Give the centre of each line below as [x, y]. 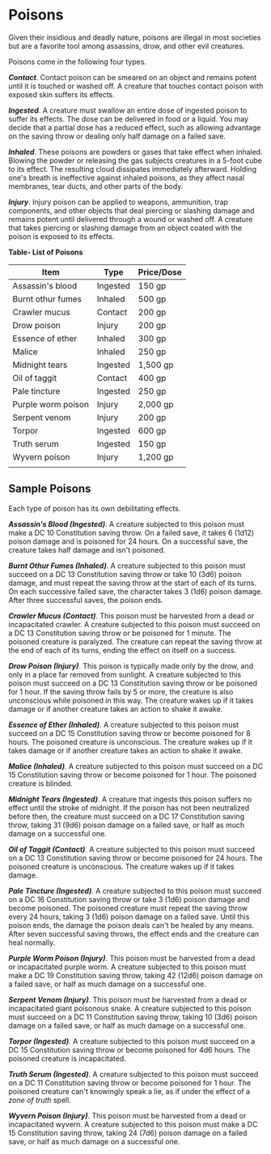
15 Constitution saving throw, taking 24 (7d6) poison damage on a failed [128, 1133]
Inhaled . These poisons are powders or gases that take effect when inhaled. [135, 152]
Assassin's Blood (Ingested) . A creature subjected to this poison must [127, 524]
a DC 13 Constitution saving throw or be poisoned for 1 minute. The [120, 633]
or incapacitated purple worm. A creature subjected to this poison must [127, 967]
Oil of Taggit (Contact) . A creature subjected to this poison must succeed [132, 849]
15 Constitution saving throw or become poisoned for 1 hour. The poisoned [133, 775]
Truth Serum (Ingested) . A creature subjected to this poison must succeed [133, 1074]
